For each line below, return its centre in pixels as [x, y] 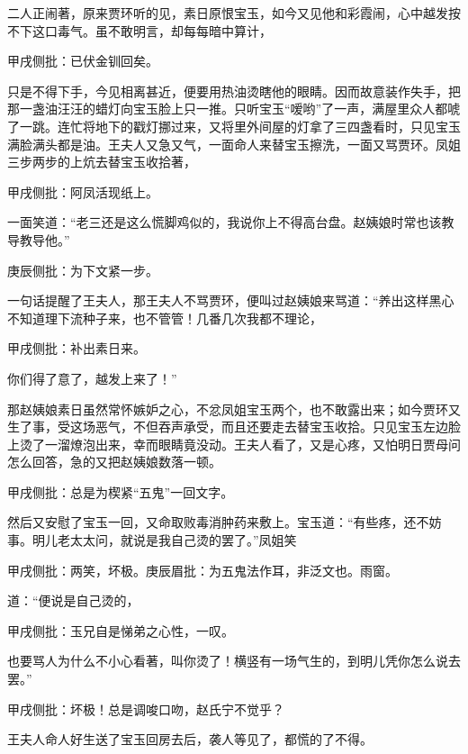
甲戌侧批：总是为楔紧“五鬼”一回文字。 [121, 491]
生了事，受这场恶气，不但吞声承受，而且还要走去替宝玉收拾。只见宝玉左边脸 [234, 427]
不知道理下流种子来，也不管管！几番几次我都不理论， [165, 318]
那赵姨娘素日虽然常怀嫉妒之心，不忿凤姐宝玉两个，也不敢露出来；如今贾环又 [234, 409]
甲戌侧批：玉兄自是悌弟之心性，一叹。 [121, 630]
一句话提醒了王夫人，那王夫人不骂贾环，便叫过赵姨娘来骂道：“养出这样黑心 [231, 300]
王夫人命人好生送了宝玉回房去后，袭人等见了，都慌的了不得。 [190, 739]
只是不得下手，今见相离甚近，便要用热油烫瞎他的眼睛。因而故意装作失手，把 [234, 91]
